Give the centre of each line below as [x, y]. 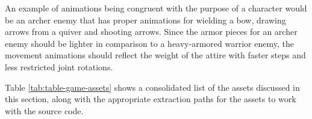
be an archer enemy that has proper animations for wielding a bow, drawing [145, 20]
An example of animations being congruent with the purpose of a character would [156, 8]
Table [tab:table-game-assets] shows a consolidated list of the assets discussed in [152, 87]
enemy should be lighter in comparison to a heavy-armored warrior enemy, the [149, 43]
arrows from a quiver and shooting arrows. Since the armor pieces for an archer [151, 32]
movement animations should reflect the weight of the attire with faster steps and [155, 55]
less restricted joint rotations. [59, 66]
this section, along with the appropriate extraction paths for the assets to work [151, 99]
